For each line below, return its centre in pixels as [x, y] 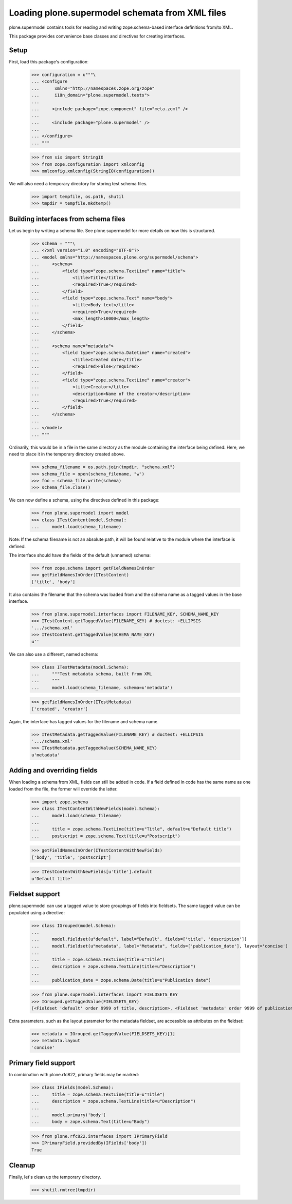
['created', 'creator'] [60, 709]
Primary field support [42, 1063]
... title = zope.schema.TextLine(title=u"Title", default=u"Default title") [132, 829]
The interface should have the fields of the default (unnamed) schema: [80, 555]
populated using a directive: [37, 912]
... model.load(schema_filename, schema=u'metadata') [102, 687]
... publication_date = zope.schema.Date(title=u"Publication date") [121, 980]
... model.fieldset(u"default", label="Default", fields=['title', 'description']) [139, 939]
